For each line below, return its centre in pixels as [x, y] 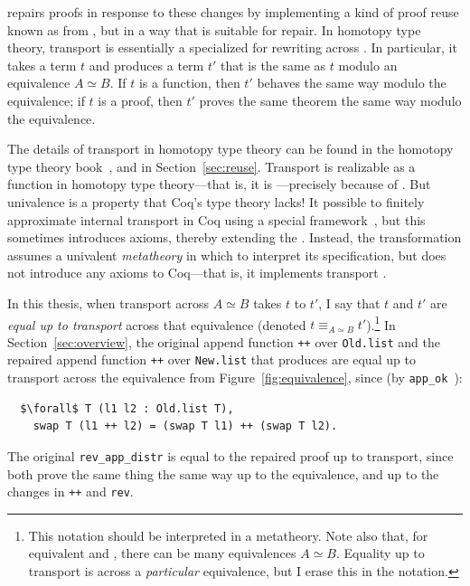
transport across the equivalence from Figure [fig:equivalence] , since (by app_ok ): [235, 378]
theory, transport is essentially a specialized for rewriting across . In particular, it [232, 47]
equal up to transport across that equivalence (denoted [157, 324]
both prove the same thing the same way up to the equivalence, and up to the [223, 473]
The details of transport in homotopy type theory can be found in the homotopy [230, 149]
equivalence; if [46, 100]
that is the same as [273, 65]
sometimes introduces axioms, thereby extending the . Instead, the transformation [235, 237]
